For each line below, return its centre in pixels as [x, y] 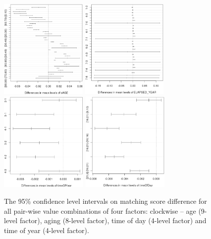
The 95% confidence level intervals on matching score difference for [105, 201]
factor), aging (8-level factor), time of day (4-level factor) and [113, 220]
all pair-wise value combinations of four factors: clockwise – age [100, 210]
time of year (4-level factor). [47, 230]
